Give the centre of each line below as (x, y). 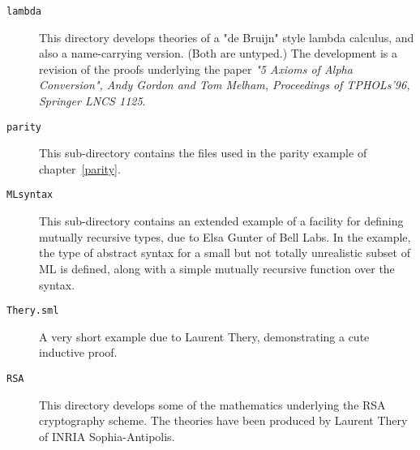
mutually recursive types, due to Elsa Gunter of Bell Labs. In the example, (225, 236)
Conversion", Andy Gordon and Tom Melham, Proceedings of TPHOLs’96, (225, 85)
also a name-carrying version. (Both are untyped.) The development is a (218, 53)
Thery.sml (33, 311)
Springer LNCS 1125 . (92, 101)
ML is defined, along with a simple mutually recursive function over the (217, 268)
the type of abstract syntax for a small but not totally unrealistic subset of (225, 253)
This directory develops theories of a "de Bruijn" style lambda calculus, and (227, 37)
